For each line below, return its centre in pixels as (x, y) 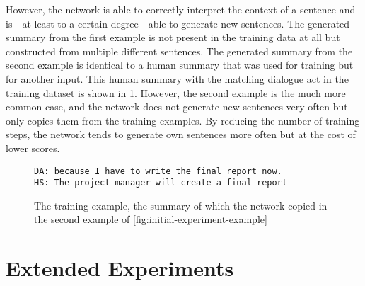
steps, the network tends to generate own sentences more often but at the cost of (181, 134)
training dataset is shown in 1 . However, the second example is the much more (176, 92)
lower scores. (33, 148)
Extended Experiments (120, 268)
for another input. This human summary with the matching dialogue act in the (177, 78)
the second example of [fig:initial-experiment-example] (151, 219)
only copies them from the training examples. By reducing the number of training (183, 120)
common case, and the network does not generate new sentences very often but (177, 107)
